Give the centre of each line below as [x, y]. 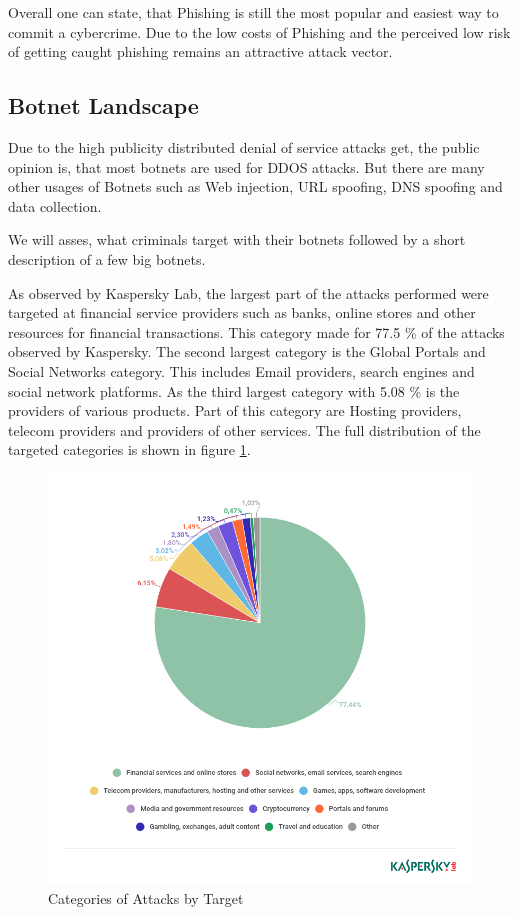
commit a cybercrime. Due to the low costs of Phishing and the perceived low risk [259, 31]
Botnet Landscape [103, 105]
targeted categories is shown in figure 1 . [129, 449]
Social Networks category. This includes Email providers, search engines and [241, 370]
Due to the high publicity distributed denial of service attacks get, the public [244, 146]
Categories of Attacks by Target [146, 897]
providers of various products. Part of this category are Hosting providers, [235, 410]
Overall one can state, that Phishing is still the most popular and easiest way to [253, 12]
